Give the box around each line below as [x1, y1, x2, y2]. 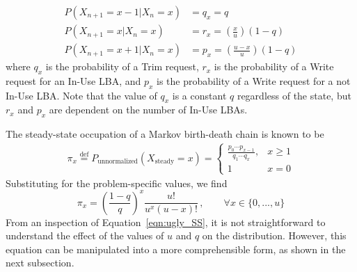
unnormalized [97, 158, 138, 166]
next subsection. [6, 255, 74, 270]
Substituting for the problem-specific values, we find [6, 175, 228, 190]
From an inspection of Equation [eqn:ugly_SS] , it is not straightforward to [6, 214, 326, 229]
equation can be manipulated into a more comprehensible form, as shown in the [6, 241, 346, 256]
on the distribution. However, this [202, 228, 347, 243]
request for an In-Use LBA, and [6, 73, 141, 88]
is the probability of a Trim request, [45, 59, 199, 74]
